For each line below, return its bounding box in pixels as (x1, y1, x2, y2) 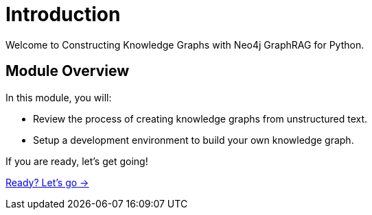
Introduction (5, 3, 121, 26)
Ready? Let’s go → (5, 176, 89, 188)
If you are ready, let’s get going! (5, 155, 148, 167)
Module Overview (5, 62, 130, 80)
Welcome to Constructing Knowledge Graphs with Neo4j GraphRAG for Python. (5, 38, 364, 51)
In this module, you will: (5, 91, 112, 103)
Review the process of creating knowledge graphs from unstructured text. (33, 112, 368, 125)
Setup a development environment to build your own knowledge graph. (33, 134, 354, 146)
